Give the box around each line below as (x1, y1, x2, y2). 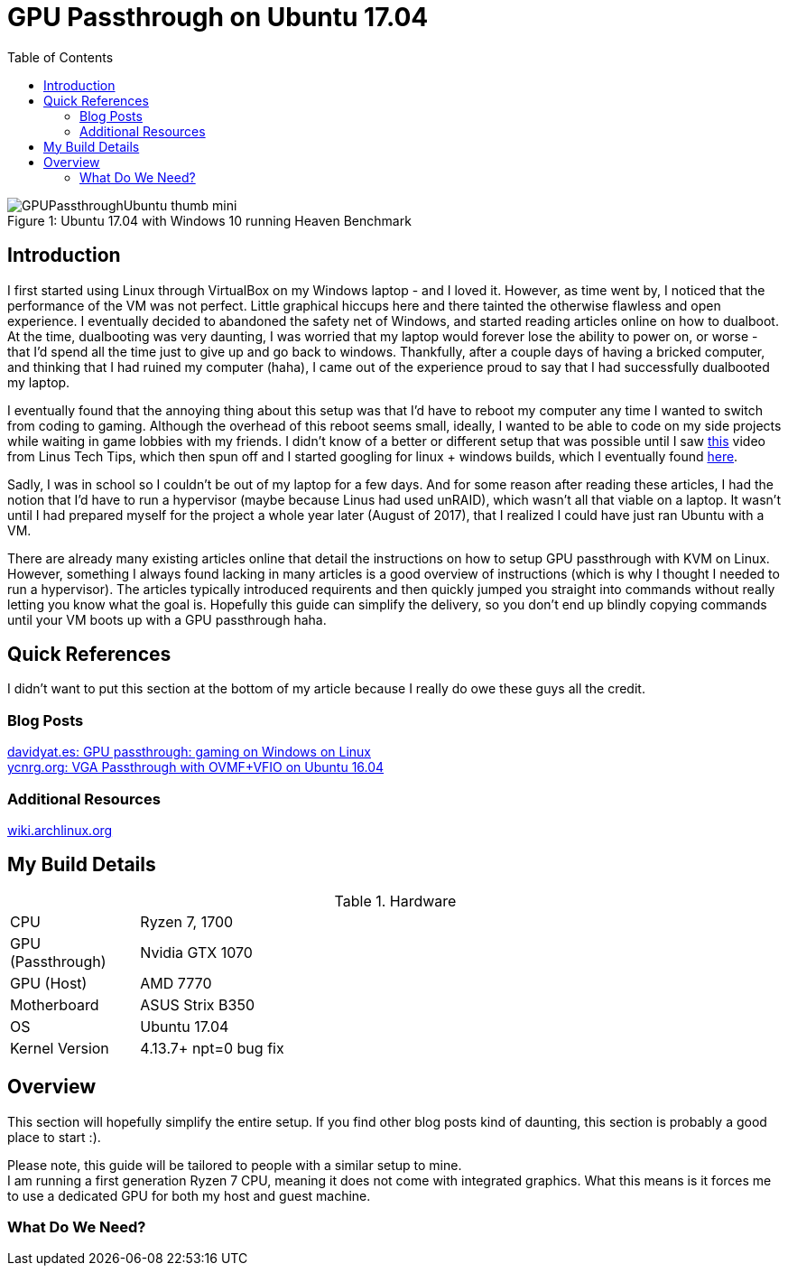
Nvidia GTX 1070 (140, 943, 253, 962)
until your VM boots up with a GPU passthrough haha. (7, 611, 327, 627)
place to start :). (7, 1129, 101, 1145)
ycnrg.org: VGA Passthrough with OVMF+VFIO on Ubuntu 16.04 (7, 759, 385, 776)
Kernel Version (10, 1038, 109, 1057)
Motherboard (10, 995, 99, 1014)
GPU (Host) (10, 973, 88, 992)
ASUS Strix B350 (140, 995, 255, 1014)
